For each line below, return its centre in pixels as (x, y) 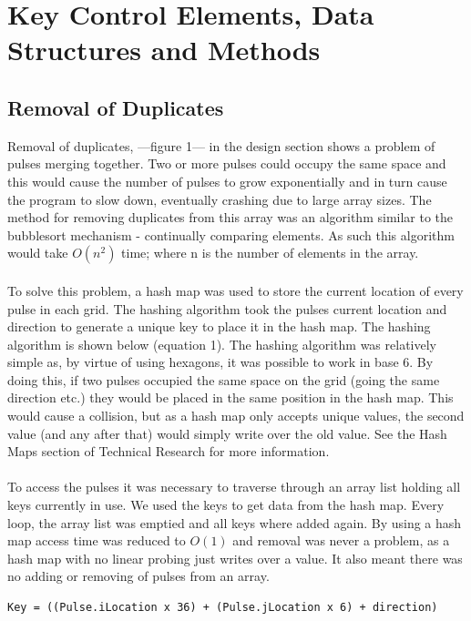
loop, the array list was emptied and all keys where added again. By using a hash (235, 522)
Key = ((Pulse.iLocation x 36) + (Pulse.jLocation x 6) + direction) (223, 608)
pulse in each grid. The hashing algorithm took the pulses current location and (227, 308)
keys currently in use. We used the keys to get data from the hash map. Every (226, 505)
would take (38, 253)
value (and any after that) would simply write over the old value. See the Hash (227, 433)
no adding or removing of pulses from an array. (138, 576)
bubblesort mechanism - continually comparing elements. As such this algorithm (231, 234)
